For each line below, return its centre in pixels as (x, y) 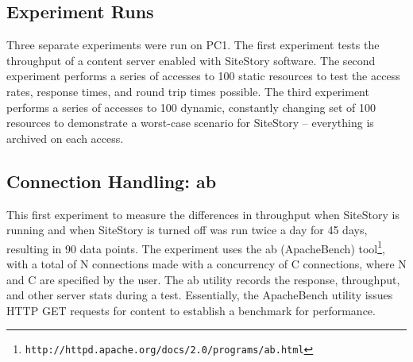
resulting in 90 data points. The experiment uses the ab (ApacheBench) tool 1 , (196, 247)
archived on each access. (65, 138)
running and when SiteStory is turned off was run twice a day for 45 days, (187, 230)
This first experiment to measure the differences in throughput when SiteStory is (203, 214)
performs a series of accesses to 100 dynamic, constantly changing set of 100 (191, 107)
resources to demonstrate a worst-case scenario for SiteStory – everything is (190, 123)
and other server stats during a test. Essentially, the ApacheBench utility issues (200, 295)
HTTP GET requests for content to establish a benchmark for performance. (191, 310)
